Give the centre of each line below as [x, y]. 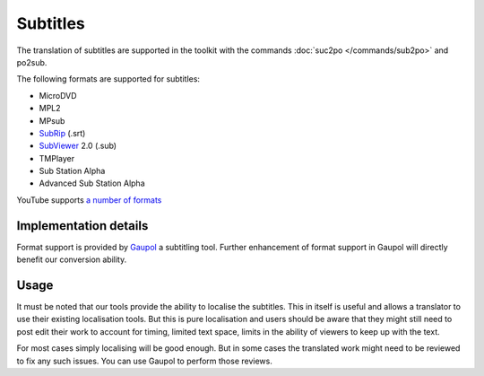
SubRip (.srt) [62, 133]
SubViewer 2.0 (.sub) [78, 146]
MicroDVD [58, 95]
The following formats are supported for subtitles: [108, 79]
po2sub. [32, 62]
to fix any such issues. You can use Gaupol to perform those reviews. [144, 361]
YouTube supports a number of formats [89, 200]
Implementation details [82, 226]
